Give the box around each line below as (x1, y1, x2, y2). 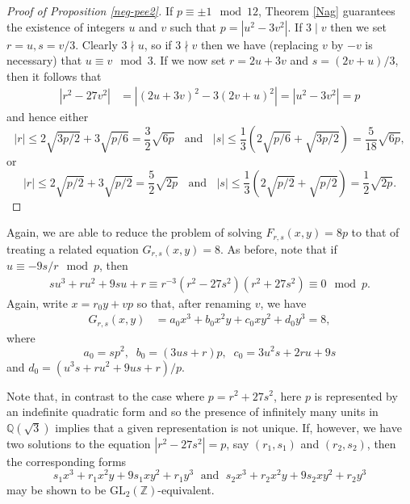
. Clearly (75, 36, 118, 52)
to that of (351, 224, 400, 241)
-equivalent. (157, 481, 215, 498)
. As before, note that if (220, 240, 337, 257)
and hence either (6, 108, 89, 125)
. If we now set (153, 52, 226, 69)
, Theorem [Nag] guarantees (258, 2, 395, 19)
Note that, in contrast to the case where (6, 387, 205, 404)
